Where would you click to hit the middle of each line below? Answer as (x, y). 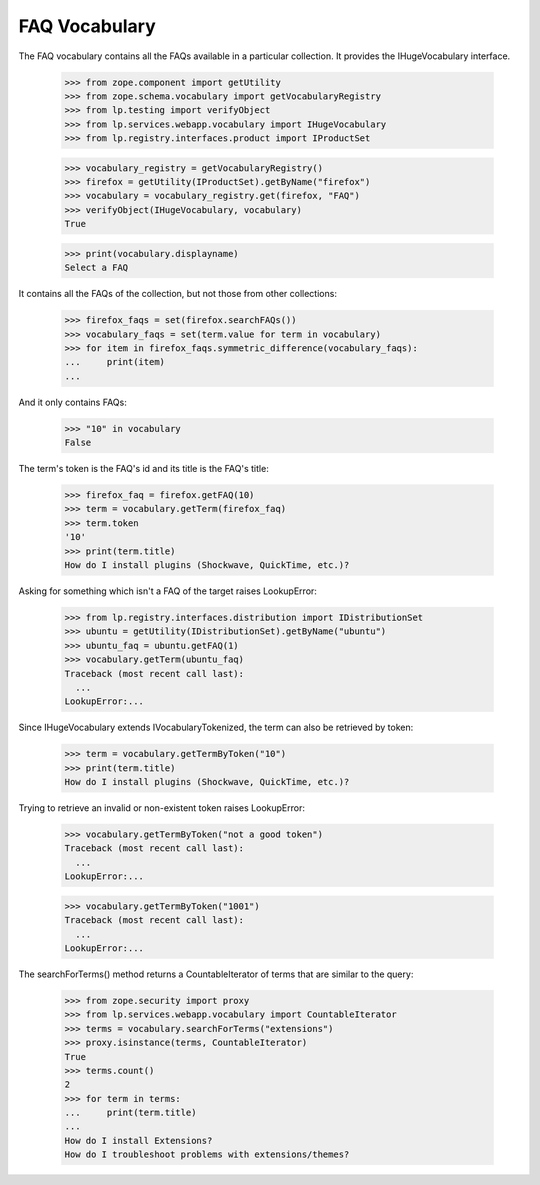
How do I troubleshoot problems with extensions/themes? (207, 1154)
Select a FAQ (96, 268)
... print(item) (114, 362)
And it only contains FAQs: (72, 402)
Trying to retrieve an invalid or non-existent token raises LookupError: (161, 808)
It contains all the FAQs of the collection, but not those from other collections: (177, 294)
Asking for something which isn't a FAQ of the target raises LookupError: (167, 591)
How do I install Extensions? (138, 1140)
